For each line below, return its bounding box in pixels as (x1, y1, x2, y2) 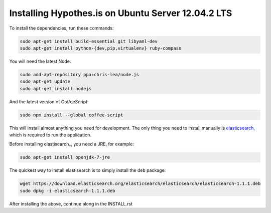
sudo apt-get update (20, 79, 70, 85)
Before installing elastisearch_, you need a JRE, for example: (9, 141, 134, 147)
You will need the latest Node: (9, 58, 71, 64)
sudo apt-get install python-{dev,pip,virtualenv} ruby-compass (20, 45, 182, 51)
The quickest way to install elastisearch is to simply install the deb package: (9, 167, 166, 173)
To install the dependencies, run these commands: (9, 25, 114, 31)
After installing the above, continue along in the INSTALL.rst (9, 200, 133, 206)
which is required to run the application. (9, 132, 92, 138)
